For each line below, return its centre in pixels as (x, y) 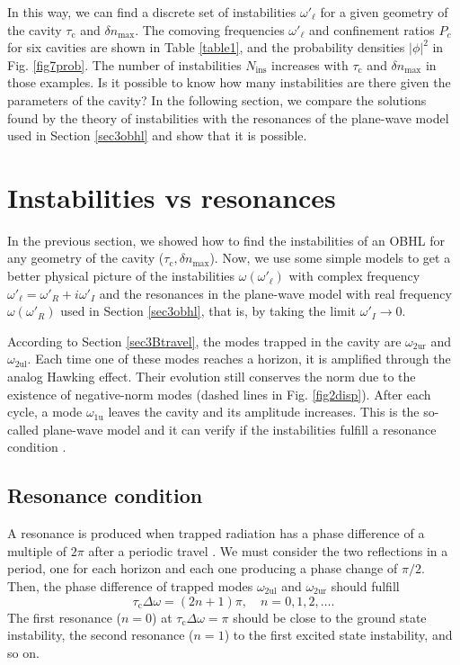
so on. (23, 652)
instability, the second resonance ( (101, 635)
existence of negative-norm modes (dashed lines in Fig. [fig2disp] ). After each (219, 394)
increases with (310, 64)
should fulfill (365, 585)
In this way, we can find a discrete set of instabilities (152, 12)
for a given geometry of (384, 12)
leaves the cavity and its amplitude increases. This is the (264, 412)
